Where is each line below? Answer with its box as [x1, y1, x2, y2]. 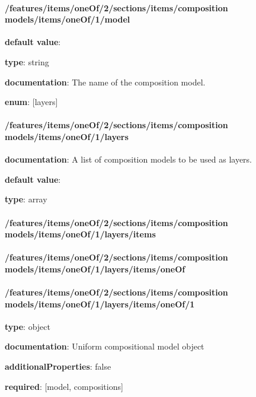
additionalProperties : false [5, 360, 111, 373]
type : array [5, 193, 47, 205]
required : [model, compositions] [5, 380, 123, 392]
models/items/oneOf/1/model [5, 13, 130, 26]
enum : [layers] [5, 96, 58, 108]
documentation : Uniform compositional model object [5, 340, 204, 352]
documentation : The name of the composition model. [5, 75, 206, 88]
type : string [5, 55, 49, 68]
